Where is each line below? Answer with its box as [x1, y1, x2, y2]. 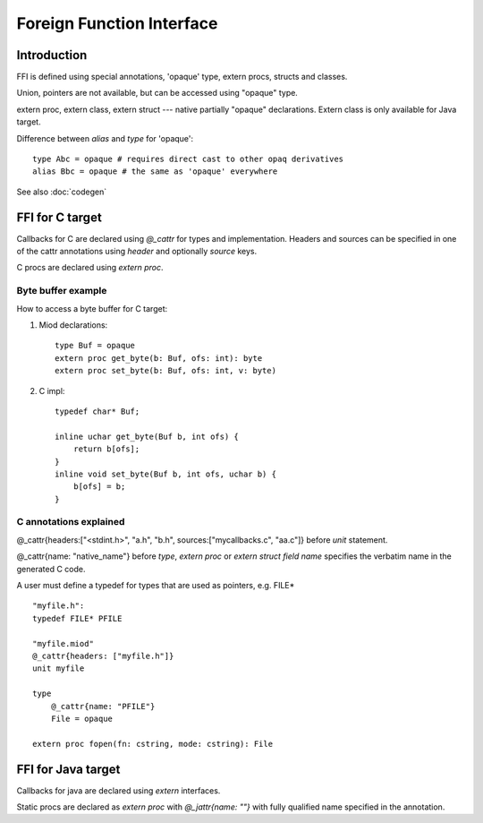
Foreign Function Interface [16, 13, 218, 33]
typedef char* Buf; [55, 406, 140, 416]
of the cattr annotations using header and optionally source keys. [16, 246, 258, 257]
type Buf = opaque [55, 340, 136, 351]
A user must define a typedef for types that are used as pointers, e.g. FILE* [16, 580, 295, 591]
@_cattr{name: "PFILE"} [50, 701, 156, 711]
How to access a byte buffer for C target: [16, 303, 168, 313]
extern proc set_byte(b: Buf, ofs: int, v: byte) [55, 365, 277, 376]
